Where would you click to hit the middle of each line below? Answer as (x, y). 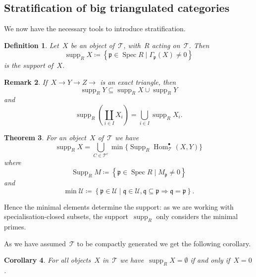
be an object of (93, 45)
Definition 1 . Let (31, 45)
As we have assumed (35, 243)
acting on (166, 45)
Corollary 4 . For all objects (48, 260)
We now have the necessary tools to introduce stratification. (95, 28)
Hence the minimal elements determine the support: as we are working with (119, 206)
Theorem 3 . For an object (45, 137)
